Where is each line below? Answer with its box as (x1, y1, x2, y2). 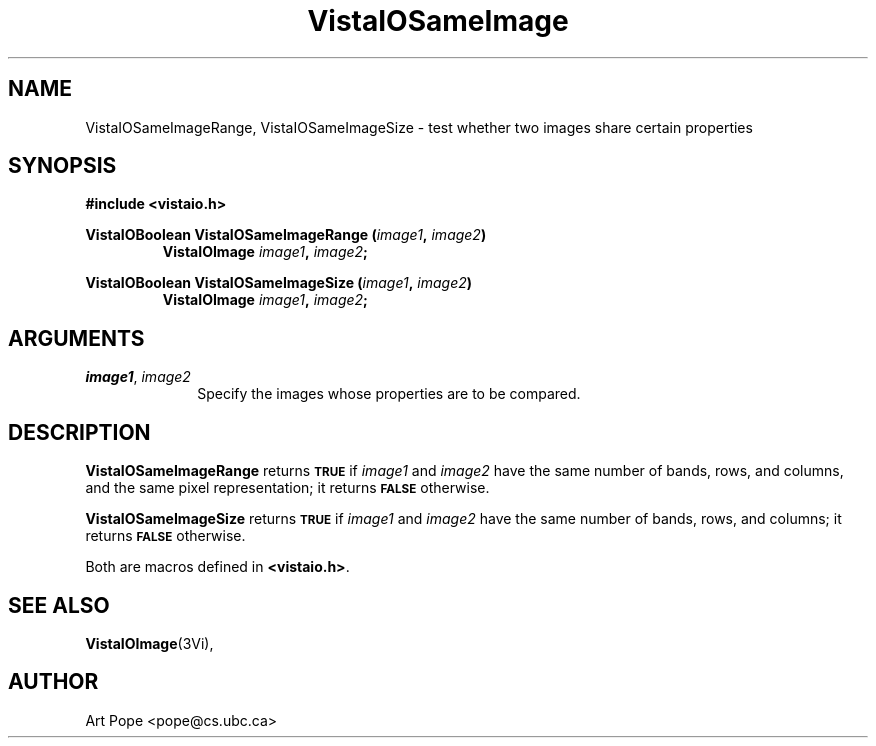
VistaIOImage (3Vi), (85, 634, 214, 652)
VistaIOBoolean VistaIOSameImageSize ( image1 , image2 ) (85, 274, 473, 292)
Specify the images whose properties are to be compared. (197, 385, 581, 403)
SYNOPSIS (8, 153, 117, 179)
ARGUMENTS (8, 325, 145, 351)
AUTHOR (8, 669, 99, 695)
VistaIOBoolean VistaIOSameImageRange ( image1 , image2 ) (85, 226, 487, 244)
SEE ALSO (8, 592, 110, 618)
